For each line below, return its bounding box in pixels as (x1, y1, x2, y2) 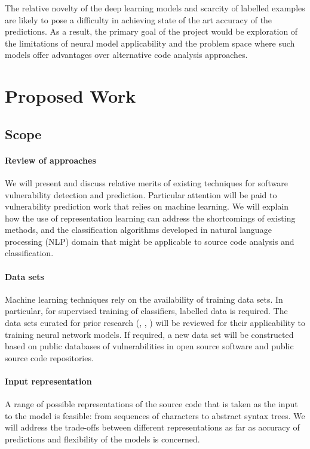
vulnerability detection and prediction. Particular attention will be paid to (5, 188, 277, 201)
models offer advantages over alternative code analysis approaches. (5, 48, 248, 61)
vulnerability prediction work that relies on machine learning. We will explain (5, 200, 289, 213)
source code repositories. (5, 351, 94, 364)
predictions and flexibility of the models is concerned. (5, 433, 200, 445)
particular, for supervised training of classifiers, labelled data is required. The (5, 305, 288, 317)
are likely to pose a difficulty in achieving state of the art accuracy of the (5, 13, 272, 26)
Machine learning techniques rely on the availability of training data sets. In (5, 293, 283, 305)
